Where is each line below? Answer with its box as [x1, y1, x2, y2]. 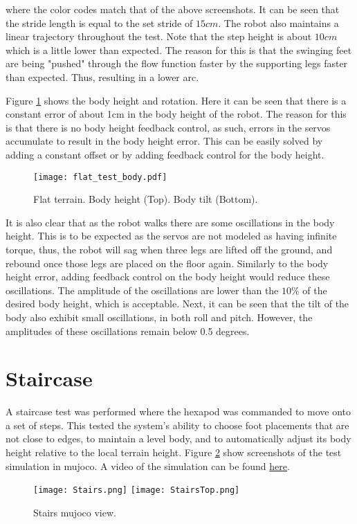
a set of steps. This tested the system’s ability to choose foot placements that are [6, 417, 349, 432]
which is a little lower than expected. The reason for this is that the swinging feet [6, 42, 352, 57]
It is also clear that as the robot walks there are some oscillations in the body [6, 215, 335, 229]
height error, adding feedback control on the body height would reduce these [6, 269, 330, 284]
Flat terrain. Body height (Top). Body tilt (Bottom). [33, 192, 258, 206]
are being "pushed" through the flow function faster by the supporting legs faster [6, 56, 348, 71]
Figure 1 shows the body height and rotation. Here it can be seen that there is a [6, 93, 347, 107]
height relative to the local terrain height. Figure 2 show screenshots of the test [6, 445, 342, 460]
